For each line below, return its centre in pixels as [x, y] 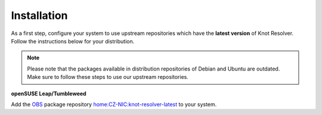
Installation [39, 15]
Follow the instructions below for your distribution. [73, 41]
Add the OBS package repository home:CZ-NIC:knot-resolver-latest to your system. [114, 104]
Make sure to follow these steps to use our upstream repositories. [108, 77]
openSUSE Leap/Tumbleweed [49, 93]
